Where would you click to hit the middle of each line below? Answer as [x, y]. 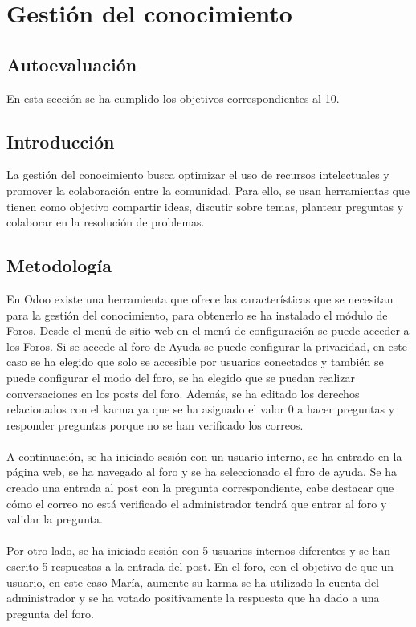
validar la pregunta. [55, 519]
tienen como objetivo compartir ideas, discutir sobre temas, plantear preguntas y [205, 206]
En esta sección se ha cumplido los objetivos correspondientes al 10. [173, 98]
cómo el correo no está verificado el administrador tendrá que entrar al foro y [197, 503]
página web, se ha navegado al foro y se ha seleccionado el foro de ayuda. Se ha [202, 472]
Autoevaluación [72, 64]
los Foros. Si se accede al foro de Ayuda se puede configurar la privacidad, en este [207, 346]
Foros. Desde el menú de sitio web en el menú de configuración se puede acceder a [208, 330]
